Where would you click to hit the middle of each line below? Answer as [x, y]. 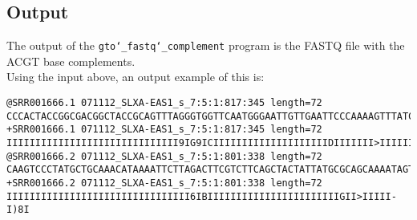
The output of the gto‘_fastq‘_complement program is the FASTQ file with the [206, 45]
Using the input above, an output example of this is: [136, 77]
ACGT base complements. [71, 61]
